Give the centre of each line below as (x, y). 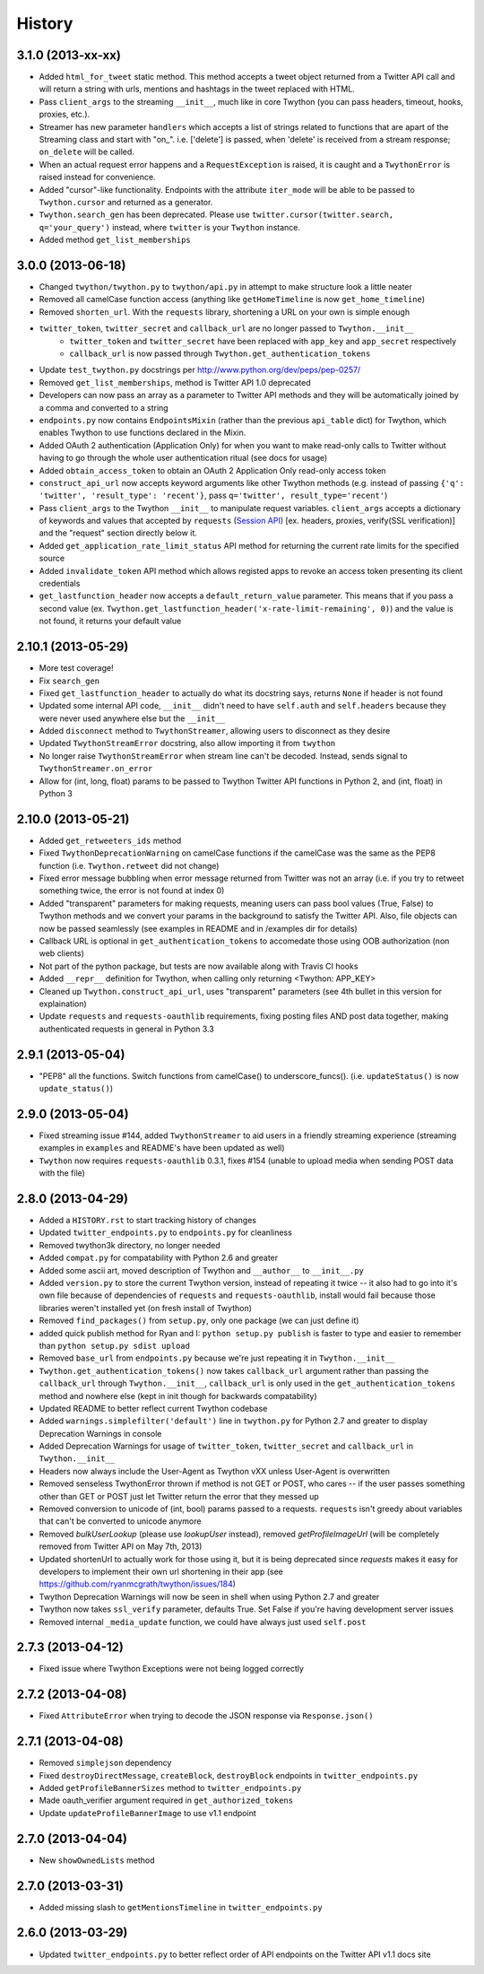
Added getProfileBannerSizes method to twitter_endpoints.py (170, 1788)
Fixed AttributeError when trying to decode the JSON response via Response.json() (206, 1716)
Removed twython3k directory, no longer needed (130, 1245)
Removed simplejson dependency (105, 1763)
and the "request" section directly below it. (118, 533)
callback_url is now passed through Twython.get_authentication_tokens (220, 353)
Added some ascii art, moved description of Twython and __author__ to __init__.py (202, 1270)
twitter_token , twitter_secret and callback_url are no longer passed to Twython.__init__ (226, 328)
